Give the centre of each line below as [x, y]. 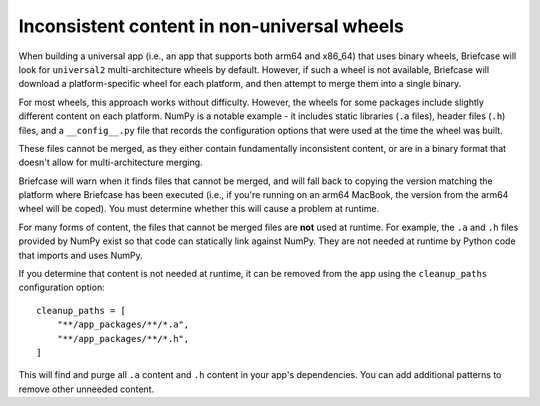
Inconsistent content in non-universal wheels [211, 26]
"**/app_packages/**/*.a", [123, 324]
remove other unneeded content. [86, 389]
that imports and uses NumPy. [81, 255]
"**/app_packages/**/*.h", [123, 338]
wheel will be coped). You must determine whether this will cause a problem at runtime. [199, 209]
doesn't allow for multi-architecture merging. [111, 162]
